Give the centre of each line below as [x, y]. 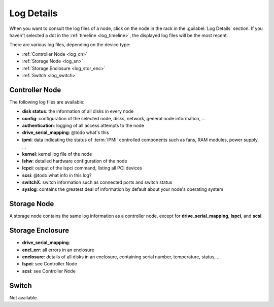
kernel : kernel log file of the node [57, 154]
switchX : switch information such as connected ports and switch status [97, 182]
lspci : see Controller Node [49, 264]
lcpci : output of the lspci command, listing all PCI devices [82, 168]
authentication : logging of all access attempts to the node [83, 125]
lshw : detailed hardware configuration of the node [75, 161]
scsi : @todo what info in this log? [57, 175]
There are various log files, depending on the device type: [70, 45]
